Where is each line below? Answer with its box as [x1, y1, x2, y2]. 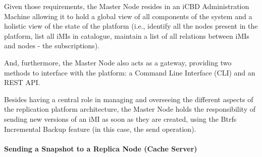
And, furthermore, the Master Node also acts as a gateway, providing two [4, 57, 232, 67]
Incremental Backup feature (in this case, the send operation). [4, 123, 196, 134]
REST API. [4, 77, 40, 88]
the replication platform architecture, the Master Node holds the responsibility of [4, 104, 255, 114]
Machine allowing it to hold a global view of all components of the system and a [4, 11, 252, 21]
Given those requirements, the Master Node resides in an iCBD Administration [4, 1, 249, 11]
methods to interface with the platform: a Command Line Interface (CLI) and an [4, 67, 255, 77]
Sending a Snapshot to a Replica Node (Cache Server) [4, 143, 197, 153]
